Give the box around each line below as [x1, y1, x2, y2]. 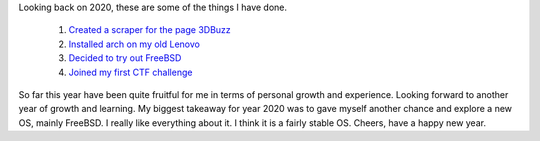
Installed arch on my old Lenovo [68, 38, 200, 50]
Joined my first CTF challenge [68, 66, 193, 78]
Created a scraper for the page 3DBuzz [68, 24, 232, 36]
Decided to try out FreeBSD [68, 52, 182, 64]
